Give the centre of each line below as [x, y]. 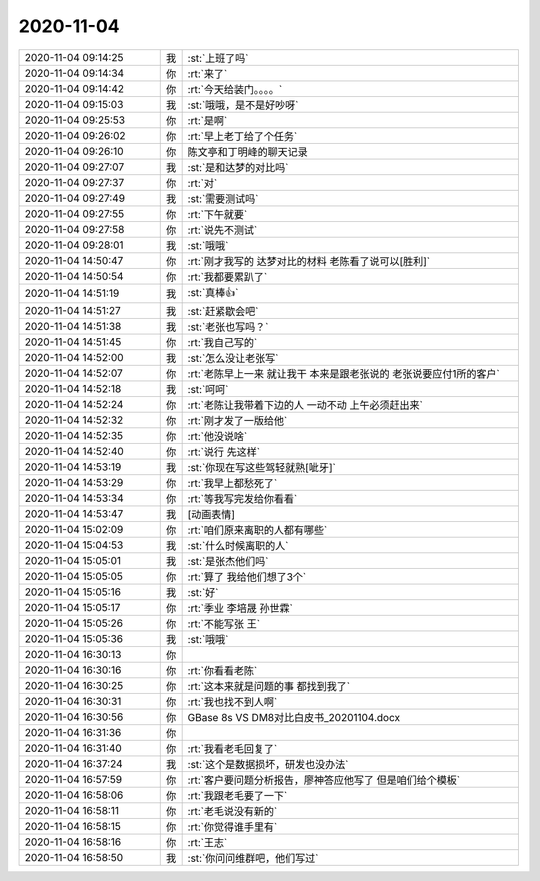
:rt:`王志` [207, 842]
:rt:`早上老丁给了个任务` [242, 136]
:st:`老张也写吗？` [228, 327]
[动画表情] [211, 514]
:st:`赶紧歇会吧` [223, 311]
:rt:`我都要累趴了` [227, 277]
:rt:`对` [202, 183]
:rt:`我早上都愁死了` [232, 483]
